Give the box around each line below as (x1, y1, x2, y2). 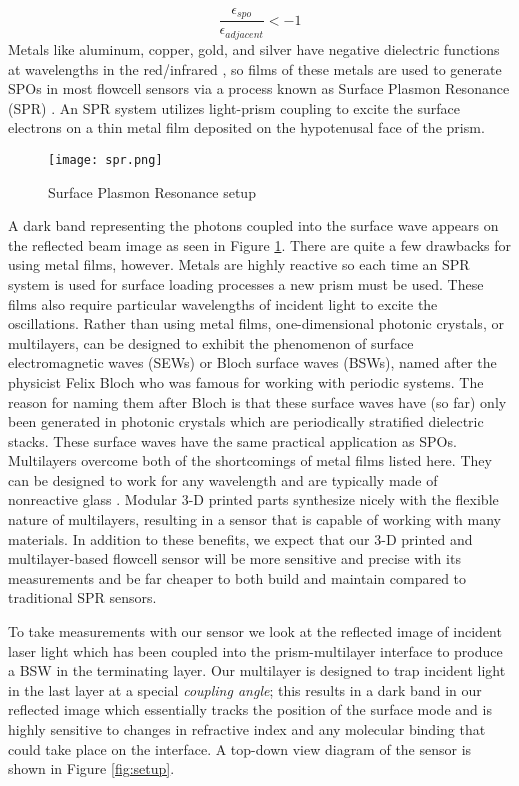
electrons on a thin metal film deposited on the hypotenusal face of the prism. (8, 117, 485, 138)
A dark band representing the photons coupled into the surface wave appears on (8, 215, 499, 236)
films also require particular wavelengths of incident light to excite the (8, 293, 438, 314)
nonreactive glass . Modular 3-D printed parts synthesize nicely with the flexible (8, 489, 499, 510)
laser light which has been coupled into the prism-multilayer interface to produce (8, 640, 503, 661)
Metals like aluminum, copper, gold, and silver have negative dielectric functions (8, 38, 500, 59)
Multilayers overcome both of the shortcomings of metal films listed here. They (8, 450, 492, 471)
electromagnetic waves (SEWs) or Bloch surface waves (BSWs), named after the (8, 352, 497, 373)
